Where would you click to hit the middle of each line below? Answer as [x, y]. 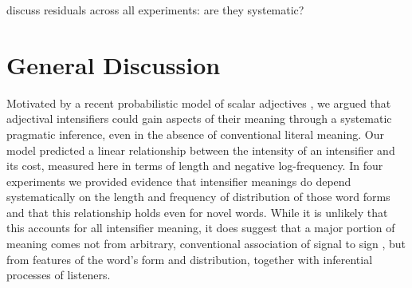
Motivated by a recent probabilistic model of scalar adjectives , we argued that [199, 103]
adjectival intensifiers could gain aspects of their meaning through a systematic [199, 118]
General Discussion [114, 64]
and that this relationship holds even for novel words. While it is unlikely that [197, 212]
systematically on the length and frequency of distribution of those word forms [198, 197]
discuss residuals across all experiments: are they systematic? [155, 10]
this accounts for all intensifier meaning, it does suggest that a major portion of [201, 228]
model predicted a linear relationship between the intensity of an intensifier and [201, 150]
